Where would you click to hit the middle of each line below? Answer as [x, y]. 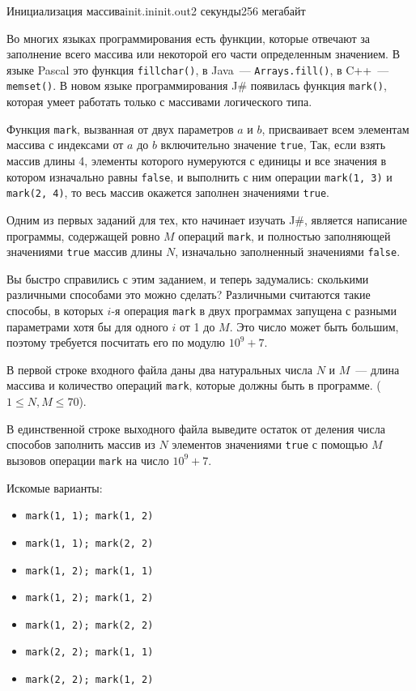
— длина [378, 369]
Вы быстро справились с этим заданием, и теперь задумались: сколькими [188, 278]
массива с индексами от [65, 145]
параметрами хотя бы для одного [87, 326]
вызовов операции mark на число [88, 460]
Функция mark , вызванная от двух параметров [120, 128]
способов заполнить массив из [81, 444]
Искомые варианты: [55, 487]
